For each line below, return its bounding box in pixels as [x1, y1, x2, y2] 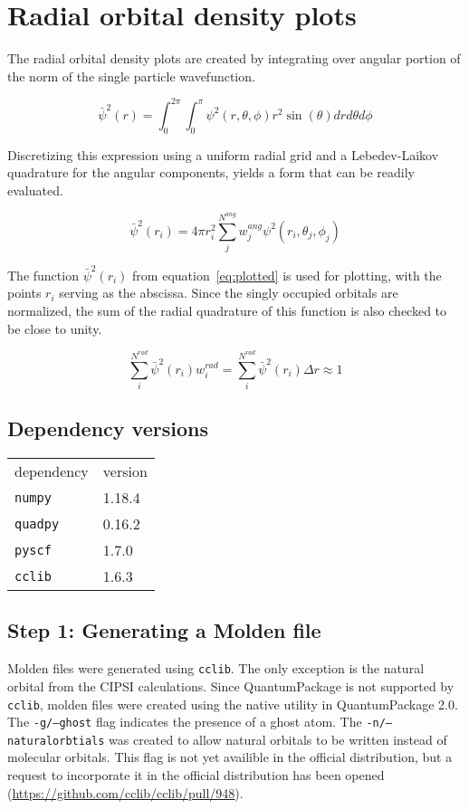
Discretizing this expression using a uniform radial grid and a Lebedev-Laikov [7, 145, 439, 164]
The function [7, 265, 79, 284]
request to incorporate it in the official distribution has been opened [7, 766, 385, 785]
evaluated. [7, 180, 63, 199]
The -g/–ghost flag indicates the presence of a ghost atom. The [7, 712, 362, 731]
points [7, 283, 42, 302]
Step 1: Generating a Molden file [7, 616, 321, 644]
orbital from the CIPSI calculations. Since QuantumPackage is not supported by [7, 676, 455, 695]
